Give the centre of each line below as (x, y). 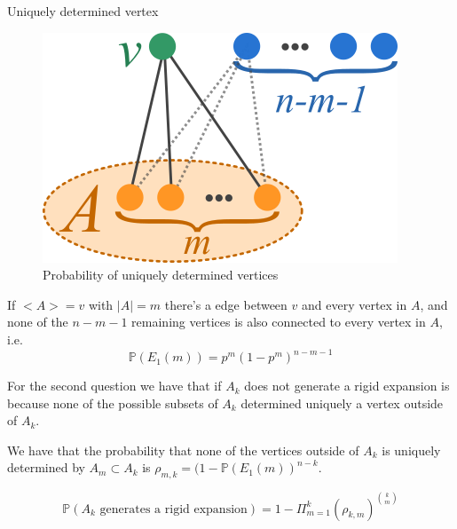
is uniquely (411, 450)
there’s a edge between (226, 304)
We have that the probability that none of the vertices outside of (183, 450)
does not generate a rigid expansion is (347, 386)
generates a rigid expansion (173, 509)
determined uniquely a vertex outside (342, 403)
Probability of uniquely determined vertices (161, 275)
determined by (46, 467)
